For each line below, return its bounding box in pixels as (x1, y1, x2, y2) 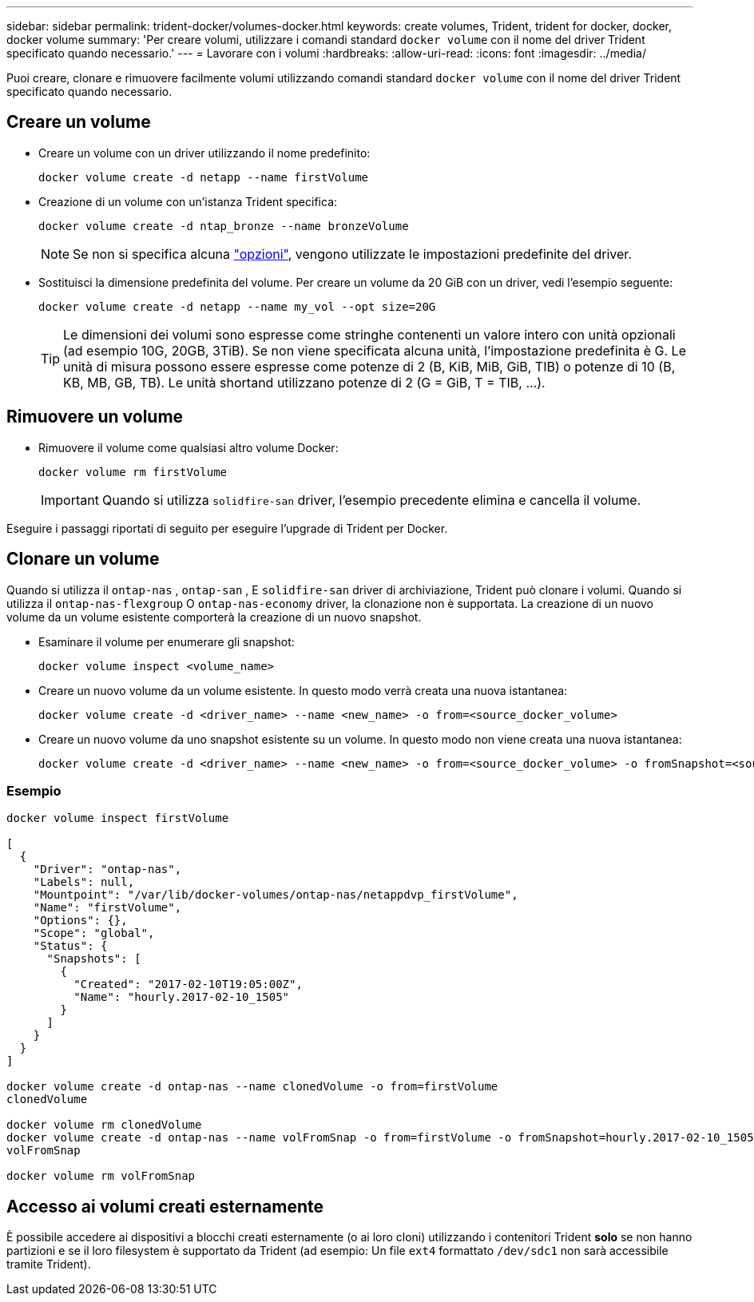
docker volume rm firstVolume (38, 465, 228, 478)
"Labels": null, (33, 875, 135, 889)
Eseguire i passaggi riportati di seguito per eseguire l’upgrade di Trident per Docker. (6, 521, 448, 535)
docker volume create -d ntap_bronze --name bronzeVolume (38, 219, 409, 232)
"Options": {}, (33, 914, 128, 927)
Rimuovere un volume (6, 407, 184, 427)
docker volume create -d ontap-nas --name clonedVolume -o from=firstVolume (6, 1080, 498, 1094)
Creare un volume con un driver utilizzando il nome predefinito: (38, 145, 371, 160)
